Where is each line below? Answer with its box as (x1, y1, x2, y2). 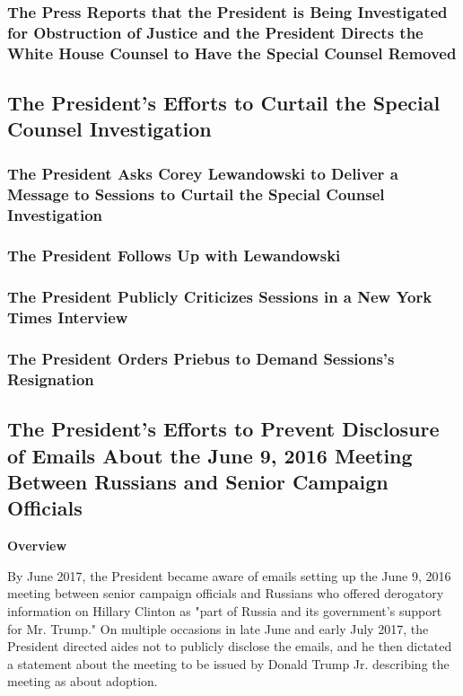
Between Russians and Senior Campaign (7, 468, 389, 496)
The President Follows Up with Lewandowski (7, 244, 341, 267)
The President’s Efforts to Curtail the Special (7, 89, 441, 117)
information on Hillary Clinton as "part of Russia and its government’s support (7, 602, 442, 621)
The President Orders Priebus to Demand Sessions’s (7, 348, 395, 370)
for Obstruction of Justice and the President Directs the (7, 21, 424, 43)
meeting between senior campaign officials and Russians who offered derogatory (7, 584, 444, 603)
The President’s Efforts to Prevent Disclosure (7, 415, 440, 443)
